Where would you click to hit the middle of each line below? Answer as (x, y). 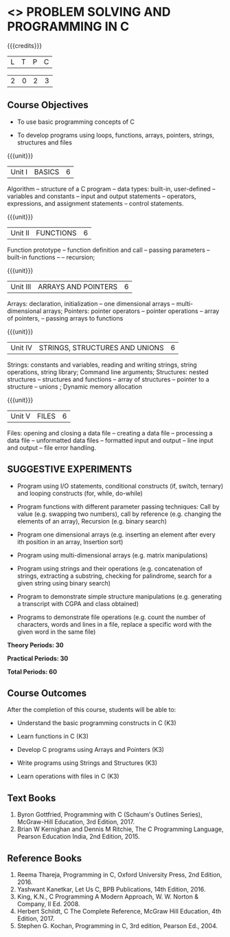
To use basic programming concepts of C (76, 122)
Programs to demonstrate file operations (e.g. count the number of (111, 617)
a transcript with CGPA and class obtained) (78, 603)
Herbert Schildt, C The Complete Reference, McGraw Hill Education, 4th (119, 911)
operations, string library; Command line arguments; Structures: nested (108, 371)
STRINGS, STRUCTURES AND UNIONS (101, 347)
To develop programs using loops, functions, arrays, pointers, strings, (116, 135)
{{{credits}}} (25, 45)
